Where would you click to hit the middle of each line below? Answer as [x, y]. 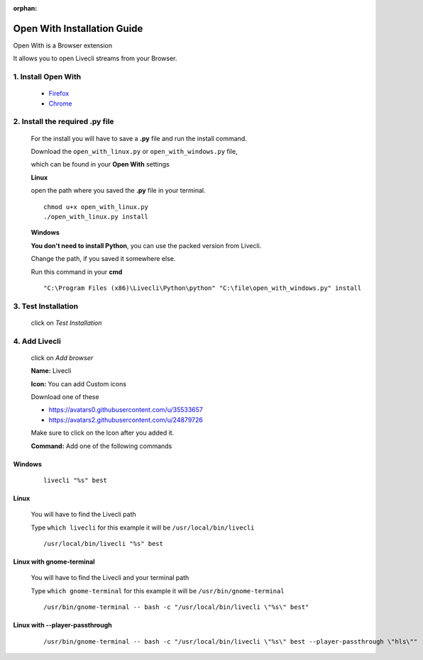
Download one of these [65, 396]
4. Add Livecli [37, 341]
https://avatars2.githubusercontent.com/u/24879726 [126, 420]
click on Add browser [62, 357]
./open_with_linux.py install [96, 217]
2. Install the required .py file [64, 122]
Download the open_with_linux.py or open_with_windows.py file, [134, 151]
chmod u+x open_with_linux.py [96, 207]
